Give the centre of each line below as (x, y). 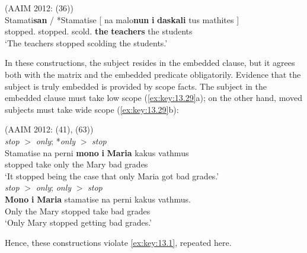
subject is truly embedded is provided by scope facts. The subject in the (136, 86)
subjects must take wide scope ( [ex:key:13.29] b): (92, 109)
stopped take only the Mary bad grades (76, 164)
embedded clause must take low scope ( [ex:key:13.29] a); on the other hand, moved (153, 98)
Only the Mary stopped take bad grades (78, 211)
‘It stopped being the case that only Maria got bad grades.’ (112, 175)
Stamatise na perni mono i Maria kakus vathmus (97, 152)
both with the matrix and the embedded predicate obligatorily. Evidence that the (153, 74)
